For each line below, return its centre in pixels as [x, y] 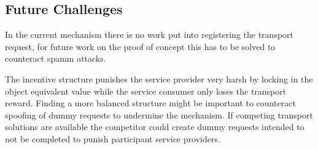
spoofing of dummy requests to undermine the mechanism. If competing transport [159, 114]
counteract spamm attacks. [56, 58]
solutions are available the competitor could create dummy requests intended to [155, 127]
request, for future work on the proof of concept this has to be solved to [140, 46]
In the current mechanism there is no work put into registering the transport [149, 35]
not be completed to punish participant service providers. [113, 138]
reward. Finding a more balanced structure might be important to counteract [150, 103]
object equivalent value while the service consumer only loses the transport [146, 91]
